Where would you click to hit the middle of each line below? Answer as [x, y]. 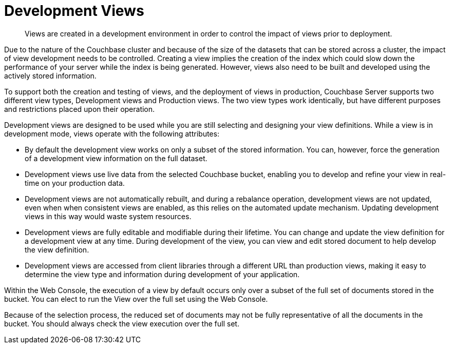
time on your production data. [75, 183]
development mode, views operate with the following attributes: [112, 133]
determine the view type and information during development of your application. [162, 274]
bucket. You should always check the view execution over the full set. [122, 323]
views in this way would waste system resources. [108, 216]
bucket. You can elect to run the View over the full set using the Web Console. [136, 299]
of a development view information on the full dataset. [116, 158]
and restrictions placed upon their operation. [80, 109]
